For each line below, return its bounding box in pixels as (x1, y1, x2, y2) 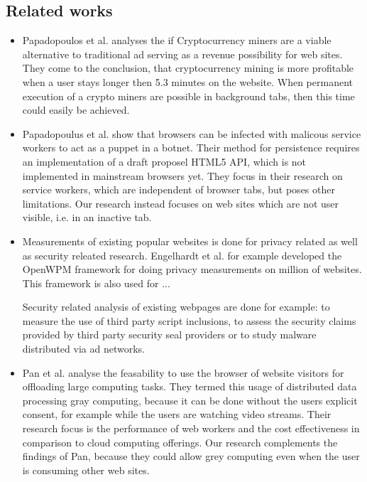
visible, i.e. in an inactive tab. (22, 210, 152, 225)
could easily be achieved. (22, 102, 130, 117)
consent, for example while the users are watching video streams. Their (22, 407, 332, 422)
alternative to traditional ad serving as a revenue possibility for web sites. (22, 46, 343, 61)
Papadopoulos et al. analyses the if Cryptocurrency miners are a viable (22, 33, 332, 48)
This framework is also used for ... (22, 275, 170, 290)
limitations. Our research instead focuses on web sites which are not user (22, 196, 339, 210)
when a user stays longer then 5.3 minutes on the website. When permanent (22, 74, 353, 89)
